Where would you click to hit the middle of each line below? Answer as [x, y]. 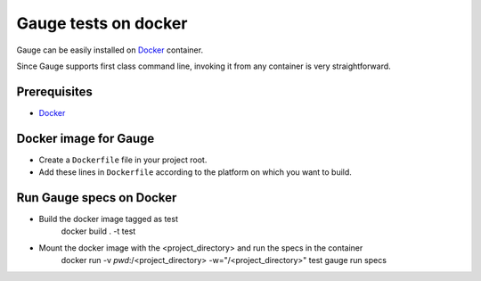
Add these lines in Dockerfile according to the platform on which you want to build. [195, 172]
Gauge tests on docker [102, 23]
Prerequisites [54, 91]
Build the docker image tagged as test [108, 219]
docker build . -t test [98, 231]
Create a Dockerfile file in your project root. [123, 160]
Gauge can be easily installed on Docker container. [110, 50]
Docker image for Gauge [86, 138]
